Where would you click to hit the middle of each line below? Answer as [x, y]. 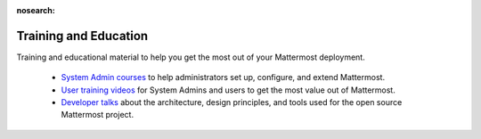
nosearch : [36, 10]
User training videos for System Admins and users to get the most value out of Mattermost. [228, 90]
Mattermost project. [97, 115]
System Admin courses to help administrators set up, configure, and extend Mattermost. [223, 78]
